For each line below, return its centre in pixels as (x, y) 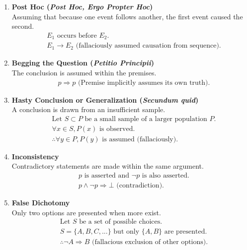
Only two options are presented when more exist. (86, 212)
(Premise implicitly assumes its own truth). (144, 83)
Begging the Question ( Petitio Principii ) (83, 63)
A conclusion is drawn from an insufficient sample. (88, 109)
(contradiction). (140, 186)
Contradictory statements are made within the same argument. (108, 166)
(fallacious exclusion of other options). (150, 242)
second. (23, 26)
